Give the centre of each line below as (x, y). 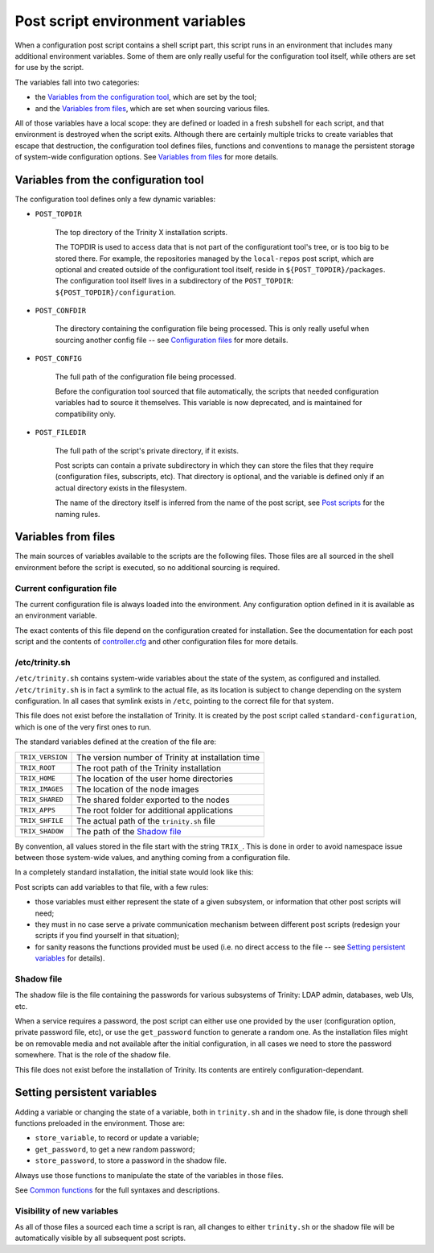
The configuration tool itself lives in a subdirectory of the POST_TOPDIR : (174, 281)
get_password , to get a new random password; (115, 1149)
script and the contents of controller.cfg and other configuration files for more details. (157, 642)
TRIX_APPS (38, 811)
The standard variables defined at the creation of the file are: (116, 742)
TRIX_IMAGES (41, 789)
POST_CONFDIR (61, 311)
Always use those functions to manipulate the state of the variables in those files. (149, 1175)
